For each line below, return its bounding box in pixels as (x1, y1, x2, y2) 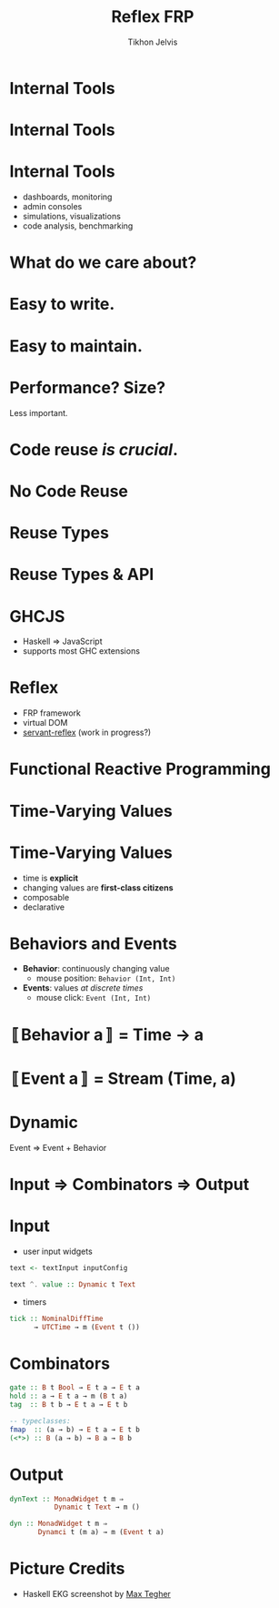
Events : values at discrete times (22, 982, 144, 993)
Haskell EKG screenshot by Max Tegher (22, 1588, 171, 1599)
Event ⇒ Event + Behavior (9, 1142, 107, 1153)
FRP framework (22, 707, 82, 718)
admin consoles (22, 201, 83, 212)
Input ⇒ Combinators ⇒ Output (9, 1174, 250, 1195)
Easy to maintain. (9, 335, 144, 356)
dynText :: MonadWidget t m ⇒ (9, 1494, 125, 1503)
